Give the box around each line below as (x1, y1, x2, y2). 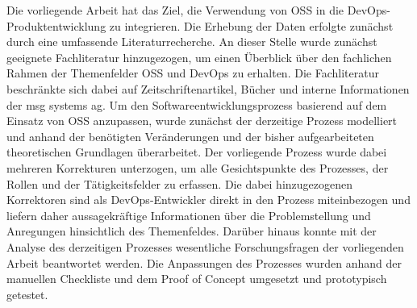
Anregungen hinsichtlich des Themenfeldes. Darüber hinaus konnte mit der (6, 223, 377, 239)
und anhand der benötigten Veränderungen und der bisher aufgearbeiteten (6, 127, 374, 144)
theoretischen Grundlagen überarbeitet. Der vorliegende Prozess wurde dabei (6, 144, 387, 160)
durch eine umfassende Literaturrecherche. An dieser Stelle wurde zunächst (6, 33, 377, 50)
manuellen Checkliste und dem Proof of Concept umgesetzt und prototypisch (6, 270, 387, 287)
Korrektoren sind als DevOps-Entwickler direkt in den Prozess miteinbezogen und (6, 191, 411, 208)
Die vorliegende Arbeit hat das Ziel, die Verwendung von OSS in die (6, 2, 344, 18)
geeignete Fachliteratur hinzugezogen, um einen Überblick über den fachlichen (6, 48, 392, 65)
